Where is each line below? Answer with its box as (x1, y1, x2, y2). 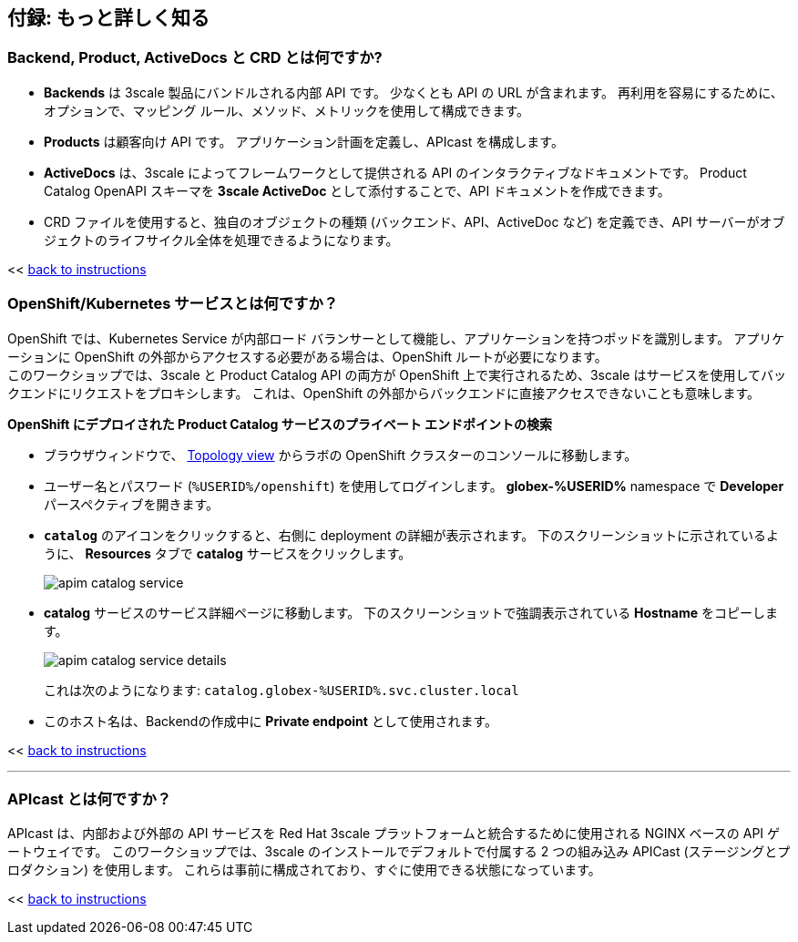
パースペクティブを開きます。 (44, 496, 220, 512)
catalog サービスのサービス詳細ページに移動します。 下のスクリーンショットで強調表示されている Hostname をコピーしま (44, 604, 778, 620)
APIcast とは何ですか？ (7, 789, 172, 808)
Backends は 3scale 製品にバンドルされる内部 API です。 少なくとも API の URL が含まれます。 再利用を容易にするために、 (44, 84, 783, 100)
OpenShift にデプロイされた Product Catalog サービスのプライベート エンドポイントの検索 (7, 415, 553, 432)
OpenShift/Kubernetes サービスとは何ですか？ (7, 294, 339, 313)
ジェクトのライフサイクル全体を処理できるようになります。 (44, 231, 399, 248)
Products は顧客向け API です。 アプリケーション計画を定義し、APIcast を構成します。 (44, 133, 564, 149)
